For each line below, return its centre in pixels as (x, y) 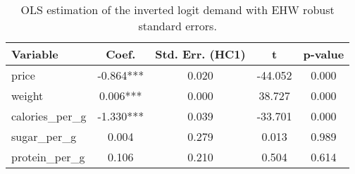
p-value (324, 54)
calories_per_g (49, 116)
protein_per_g (48, 157)
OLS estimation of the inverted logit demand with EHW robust (177, 10)
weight (27, 95)
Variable (35, 54)
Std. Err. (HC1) (200, 54)
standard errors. (177, 26)
